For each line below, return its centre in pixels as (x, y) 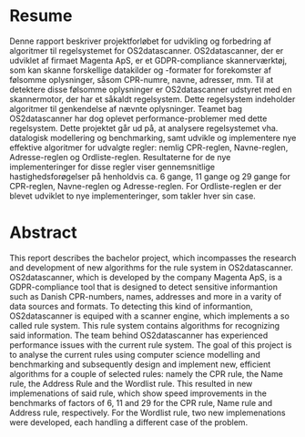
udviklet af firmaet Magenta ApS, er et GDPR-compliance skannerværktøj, (148, 60)
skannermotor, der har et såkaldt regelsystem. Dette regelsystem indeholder (152, 99)
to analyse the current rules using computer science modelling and (135, 354)
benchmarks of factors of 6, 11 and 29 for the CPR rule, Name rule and (141, 402)
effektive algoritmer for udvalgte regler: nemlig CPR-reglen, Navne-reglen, (149, 147)
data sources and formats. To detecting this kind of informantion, (131, 306)
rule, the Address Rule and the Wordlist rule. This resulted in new (131, 383)
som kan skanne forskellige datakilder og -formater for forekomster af (140, 70)
